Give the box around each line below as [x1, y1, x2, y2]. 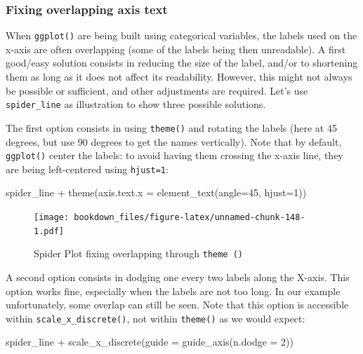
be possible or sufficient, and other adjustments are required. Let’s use [6, 83, 308, 97]
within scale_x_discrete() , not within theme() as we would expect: [6, 311, 305, 325]
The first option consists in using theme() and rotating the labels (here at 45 [6, 120, 337, 135]
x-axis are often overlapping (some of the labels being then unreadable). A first [6, 41, 346, 56]
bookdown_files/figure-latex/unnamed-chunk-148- [74, 212, 305, 223]
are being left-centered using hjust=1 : [6, 161, 169, 176]
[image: [34, 212, 70, 223]
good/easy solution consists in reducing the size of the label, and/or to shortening [6, 55, 358, 70]
